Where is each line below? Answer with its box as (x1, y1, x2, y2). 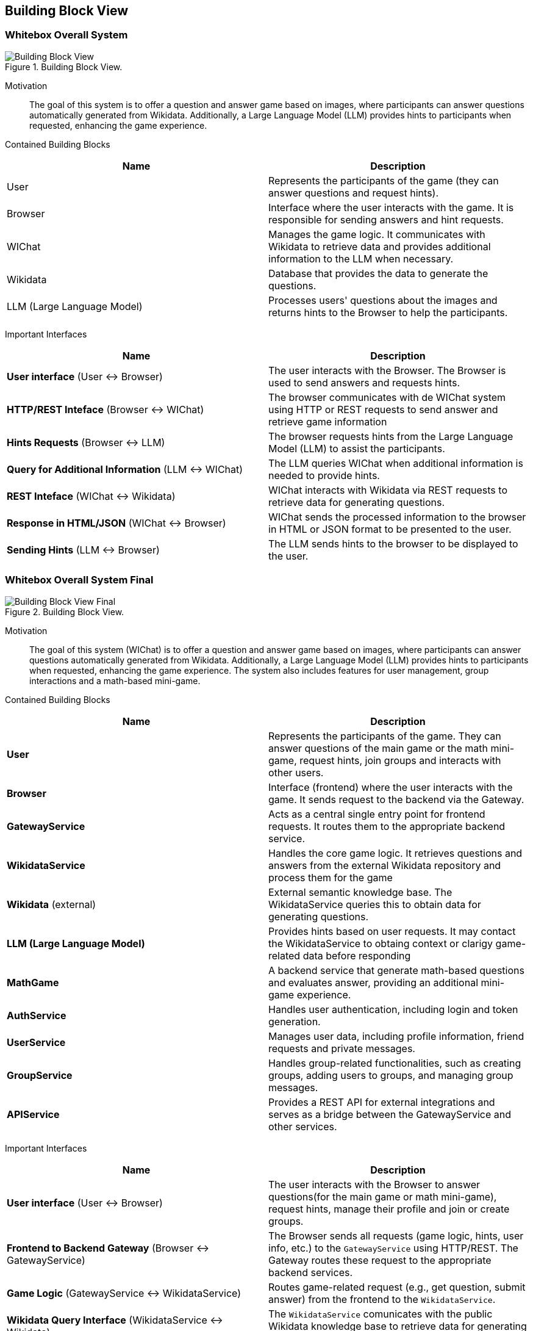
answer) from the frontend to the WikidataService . (268, 1293, 496, 1305)
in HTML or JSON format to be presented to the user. (268, 522, 512, 535)
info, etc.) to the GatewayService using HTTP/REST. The (268, 1241, 518, 1254)
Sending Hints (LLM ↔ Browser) (7, 543, 160, 556)
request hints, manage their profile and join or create (268, 1202, 510, 1215)
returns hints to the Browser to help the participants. (268, 306, 508, 319)
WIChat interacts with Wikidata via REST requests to (268, 483, 507, 496)
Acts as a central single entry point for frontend (268, 807, 485, 820)
